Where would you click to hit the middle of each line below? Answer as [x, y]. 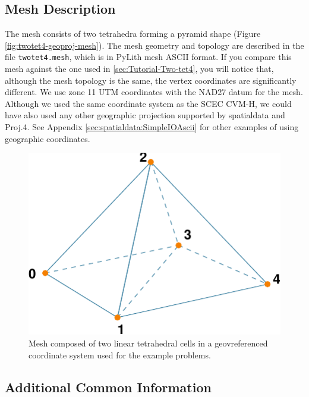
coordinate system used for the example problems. [120, 355]
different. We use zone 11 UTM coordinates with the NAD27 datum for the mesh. [154, 92]
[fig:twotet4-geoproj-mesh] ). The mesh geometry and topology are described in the [154, 45]
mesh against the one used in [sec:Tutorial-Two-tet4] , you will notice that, [139, 69]
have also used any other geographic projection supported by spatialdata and [145, 115]
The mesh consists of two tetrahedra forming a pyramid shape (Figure [133, 34]
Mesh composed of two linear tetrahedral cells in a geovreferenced [148, 343]
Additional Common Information [108, 387]
